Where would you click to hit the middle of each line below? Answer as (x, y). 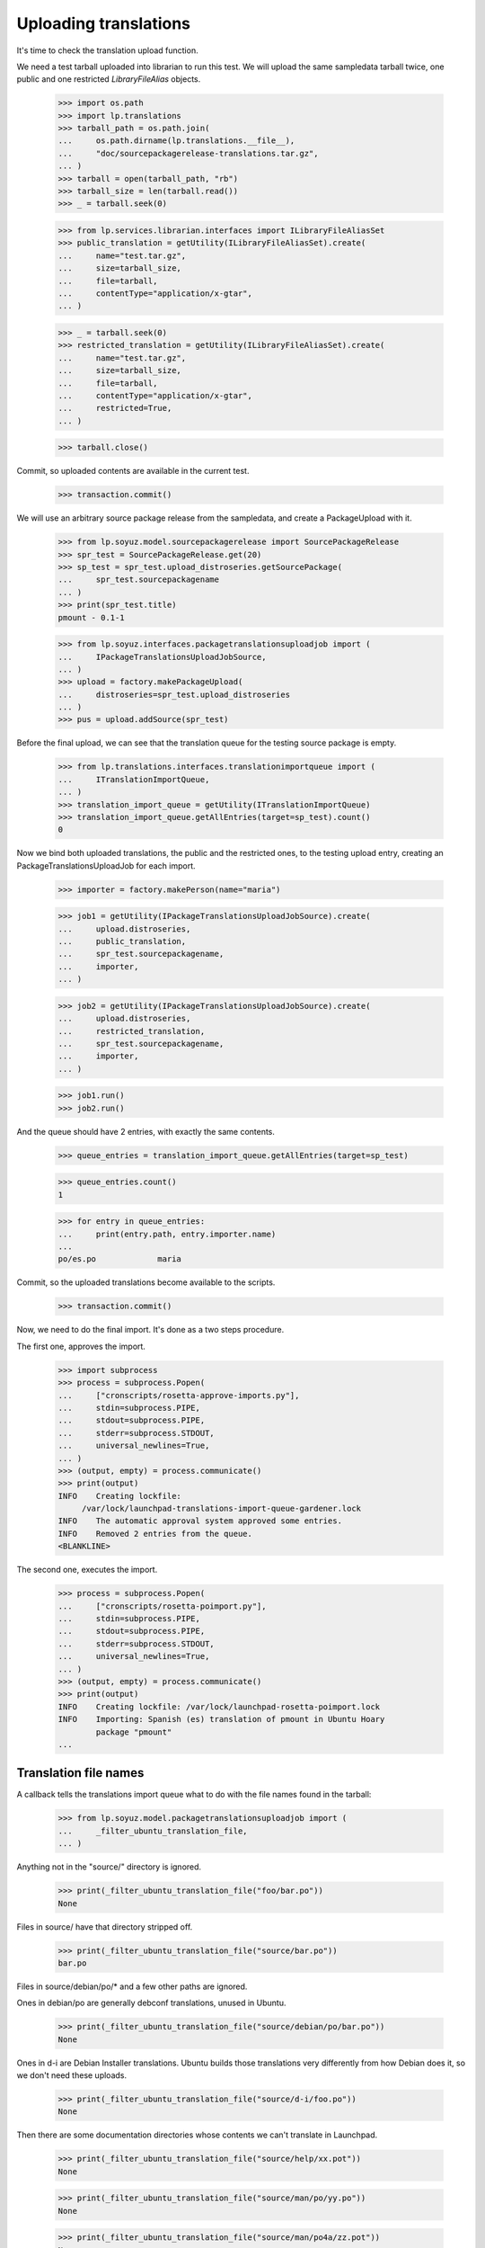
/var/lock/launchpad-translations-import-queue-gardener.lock (221, 1509)
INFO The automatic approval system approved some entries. (200, 1521)
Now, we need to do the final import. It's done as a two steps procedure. (150, 1330)
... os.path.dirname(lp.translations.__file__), (176, 141)
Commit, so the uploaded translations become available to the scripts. (146, 1282)
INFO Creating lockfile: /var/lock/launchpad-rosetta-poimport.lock (219, 1707)
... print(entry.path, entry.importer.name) (167, 1234)
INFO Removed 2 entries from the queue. (155, 1534)
